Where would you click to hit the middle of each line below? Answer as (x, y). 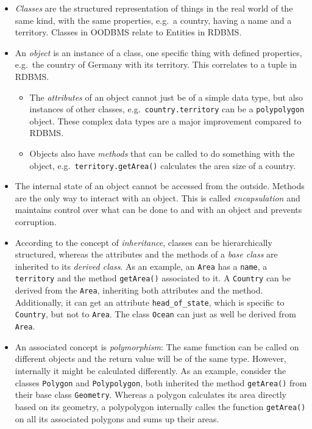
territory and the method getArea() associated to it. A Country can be (153, 278)
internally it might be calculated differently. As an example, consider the (151, 370)
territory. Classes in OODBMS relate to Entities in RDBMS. (128, 32)
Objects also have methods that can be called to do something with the (162, 153)
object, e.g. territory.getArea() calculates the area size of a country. (163, 165)
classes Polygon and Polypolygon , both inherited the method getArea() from (161, 382)
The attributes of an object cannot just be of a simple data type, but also (166, 97)
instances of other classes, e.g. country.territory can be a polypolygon (167, 109)
